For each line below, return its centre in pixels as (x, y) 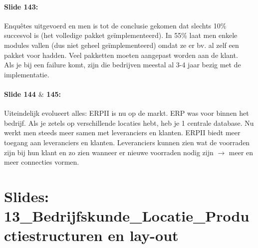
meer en (241, 152)
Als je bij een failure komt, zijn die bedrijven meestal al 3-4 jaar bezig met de (123, 65)
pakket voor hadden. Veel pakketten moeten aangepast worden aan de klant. (121, 55)
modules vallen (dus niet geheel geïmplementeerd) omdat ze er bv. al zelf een (122, 45)
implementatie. (27, 74)
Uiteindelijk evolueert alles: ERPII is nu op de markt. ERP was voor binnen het (127, 113)
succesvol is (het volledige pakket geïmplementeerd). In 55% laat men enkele (121, 35)
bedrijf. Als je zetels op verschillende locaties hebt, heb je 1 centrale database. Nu (129, 123)
